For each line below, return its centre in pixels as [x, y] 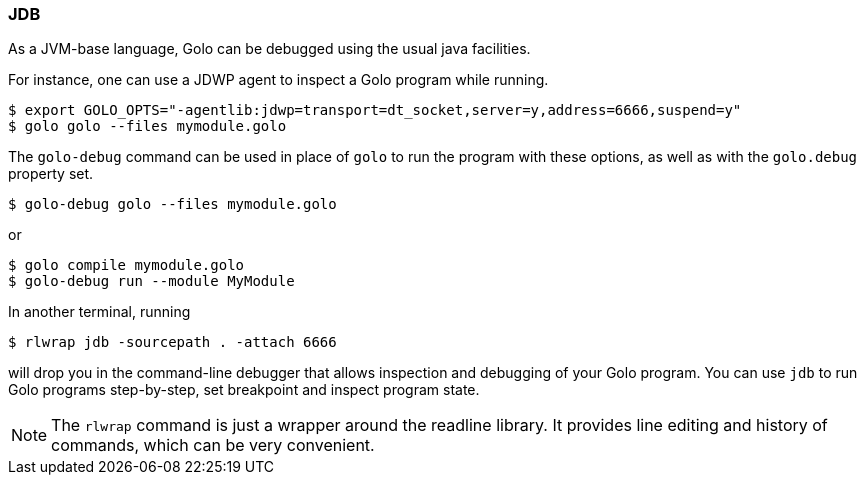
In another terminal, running [99, 312]
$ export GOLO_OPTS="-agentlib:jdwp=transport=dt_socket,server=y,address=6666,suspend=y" [375, 110]
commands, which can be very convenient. [213, 445]
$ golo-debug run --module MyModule [151, 281]
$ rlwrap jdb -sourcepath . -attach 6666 [172, 342]
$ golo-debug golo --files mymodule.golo [172, 204]
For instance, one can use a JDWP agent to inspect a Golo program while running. [278, 80]
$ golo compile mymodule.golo [126, 265]
